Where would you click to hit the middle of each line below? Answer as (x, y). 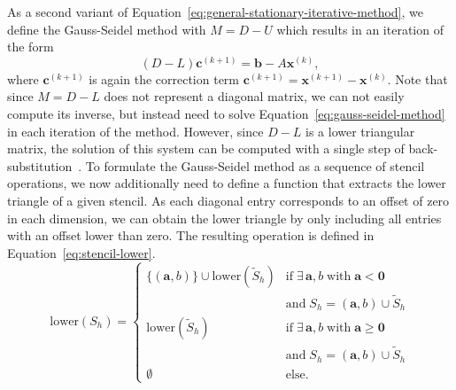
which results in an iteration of (360, 29)
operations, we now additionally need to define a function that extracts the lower (227, 183)
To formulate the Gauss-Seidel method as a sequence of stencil (255, 165)
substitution (40, 165)
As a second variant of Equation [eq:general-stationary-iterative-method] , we (216, 12)
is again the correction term (164, 78)
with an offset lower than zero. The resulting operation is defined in (191, 235)
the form (31, 47)
